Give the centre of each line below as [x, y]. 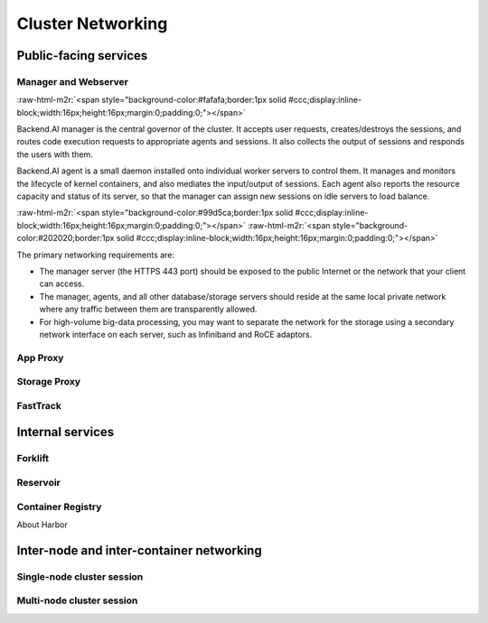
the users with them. [55, 154]
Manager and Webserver [72, 81]
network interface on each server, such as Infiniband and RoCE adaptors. [176, 334]
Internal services [66, 432]
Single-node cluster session [80, 576]
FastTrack [39, 405]
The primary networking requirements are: [96, 255]
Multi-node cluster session [77, 600]
